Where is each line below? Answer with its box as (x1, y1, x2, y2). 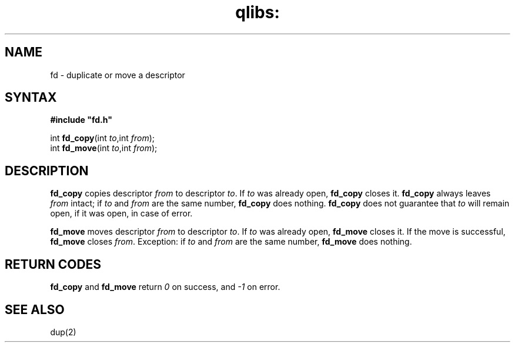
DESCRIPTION (5, 163, 89, 178)
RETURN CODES (5, 256, 102, 272)
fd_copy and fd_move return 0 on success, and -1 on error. (50, 282, 280, 292)
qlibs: (235, 2, 280, 22)
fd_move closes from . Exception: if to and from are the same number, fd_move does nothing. (50, 236, 412, 247)
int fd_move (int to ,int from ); (50, 143, 158, 154)
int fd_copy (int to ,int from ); (50, 133, 155, 144)
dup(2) (50, 326, 76, 337)
